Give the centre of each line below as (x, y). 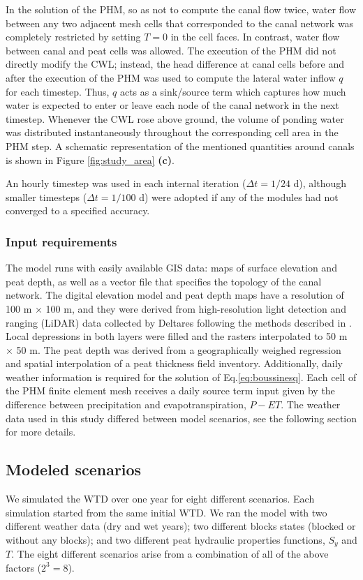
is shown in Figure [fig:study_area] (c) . (90, 159)
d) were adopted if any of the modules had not (239, 196)
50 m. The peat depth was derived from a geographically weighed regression (179, 349)
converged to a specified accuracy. (78, 210)
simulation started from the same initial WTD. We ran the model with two (166, 512)
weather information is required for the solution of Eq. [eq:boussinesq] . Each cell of (181, 377)
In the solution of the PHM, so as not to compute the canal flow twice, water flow (181, 9)
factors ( (24, 567)
